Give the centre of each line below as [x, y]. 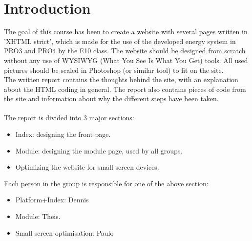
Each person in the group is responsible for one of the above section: [106, 183]
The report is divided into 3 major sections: [69, 118]
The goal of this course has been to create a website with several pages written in [126, 32]
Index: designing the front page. [63, 134]
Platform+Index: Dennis [52, 200]
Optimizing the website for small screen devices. [87, 167]
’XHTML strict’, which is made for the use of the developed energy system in [120, 41]
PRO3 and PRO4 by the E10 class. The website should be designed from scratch [125, 51]
